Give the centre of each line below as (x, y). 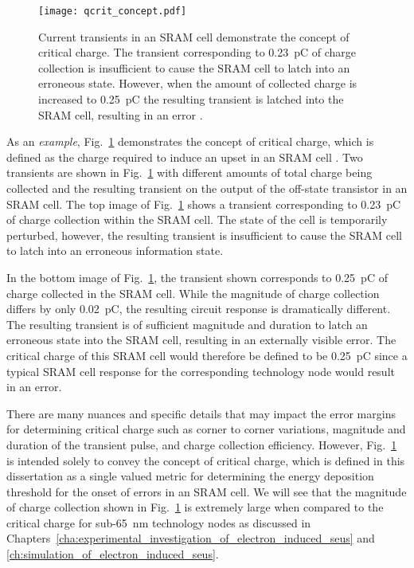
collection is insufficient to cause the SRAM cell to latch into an (194, 67)
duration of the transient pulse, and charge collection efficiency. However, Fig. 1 (202, 444)
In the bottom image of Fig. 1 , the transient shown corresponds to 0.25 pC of (197, 277)
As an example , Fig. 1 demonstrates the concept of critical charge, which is (190, 141)
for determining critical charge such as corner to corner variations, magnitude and (206, 429)
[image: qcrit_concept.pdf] (113, 11)
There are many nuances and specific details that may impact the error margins (201, 413)
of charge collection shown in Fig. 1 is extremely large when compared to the (195, 507)
